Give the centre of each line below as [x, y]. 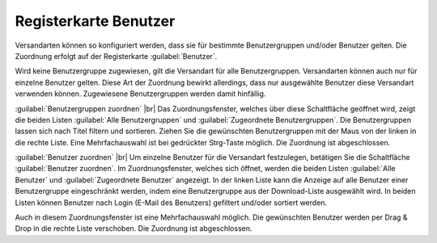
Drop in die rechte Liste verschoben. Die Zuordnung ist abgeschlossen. [134, 228]
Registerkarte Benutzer [95, 21]
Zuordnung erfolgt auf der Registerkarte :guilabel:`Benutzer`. [116, 56]
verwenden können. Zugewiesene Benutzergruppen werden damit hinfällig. [140, 94]
